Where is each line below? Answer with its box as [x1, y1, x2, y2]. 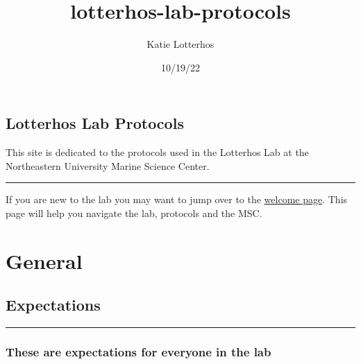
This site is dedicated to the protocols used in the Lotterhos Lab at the [6, 145, 309, 159]
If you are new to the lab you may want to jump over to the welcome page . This [6, 192, 348, 207]
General [6, 246, 83, 275]
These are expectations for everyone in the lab [6, 343, 271, 360]
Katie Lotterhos [146, 37, 215, 51]
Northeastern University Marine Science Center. [6, 158, 210, 173]
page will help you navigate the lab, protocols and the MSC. [6, 205, 262, 220]
